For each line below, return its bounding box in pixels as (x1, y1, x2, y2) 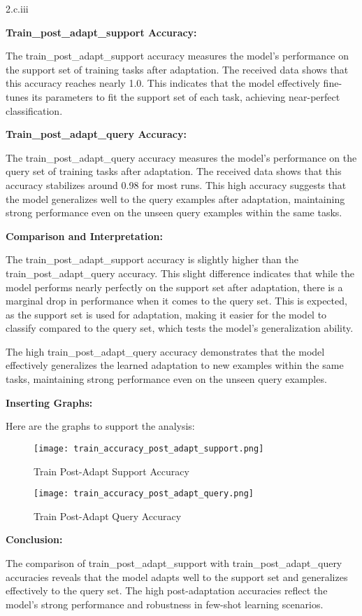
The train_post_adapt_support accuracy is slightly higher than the (6, 252, 298, 267)
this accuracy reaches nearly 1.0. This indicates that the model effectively (6, 76, 320, 90)
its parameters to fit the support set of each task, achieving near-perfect (31, 89, 340, 104)
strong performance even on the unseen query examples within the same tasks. (6, 205, 342, 220)
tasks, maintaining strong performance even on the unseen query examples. (6, 372, 327, 386)
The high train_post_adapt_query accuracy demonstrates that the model (6, 344, 325, 358)
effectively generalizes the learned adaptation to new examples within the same (6, 358, 344, 372)
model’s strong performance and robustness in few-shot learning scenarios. (6, 596, 324, 611)
